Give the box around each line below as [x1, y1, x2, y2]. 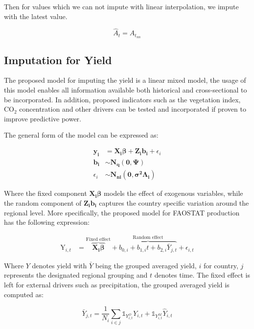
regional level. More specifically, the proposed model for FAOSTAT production [4, 207, 240, 217]
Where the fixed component [4, 188, 87, 198]
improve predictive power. [4, 113, 82, 123]
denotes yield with [32, 260, 87, 270]
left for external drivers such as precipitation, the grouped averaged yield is [4, 280, 230, 290]
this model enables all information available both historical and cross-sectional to [4, 85, 247, 95]
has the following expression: [4, 217, 90, 227]
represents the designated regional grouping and [4, 270, 148, 280]
